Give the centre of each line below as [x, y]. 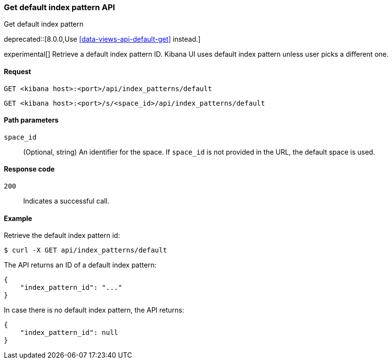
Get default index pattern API [60, 7]
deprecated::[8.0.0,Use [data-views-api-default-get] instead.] [102, 39]
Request [18, 71]
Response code [29, 169]
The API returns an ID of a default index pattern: [80, 265]
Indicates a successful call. [66, 201]
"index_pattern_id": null [69, 333]
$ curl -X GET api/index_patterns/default [86, 250]
